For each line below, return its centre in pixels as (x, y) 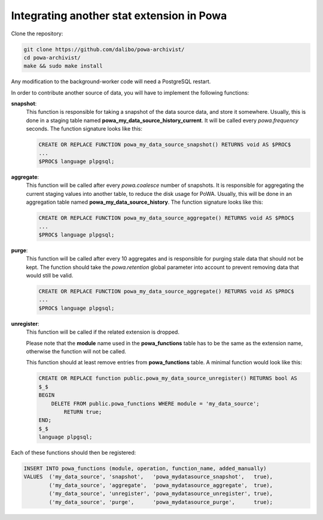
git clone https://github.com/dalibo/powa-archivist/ (104, 49)
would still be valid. (50, 276)
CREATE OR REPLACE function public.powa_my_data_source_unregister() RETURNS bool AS (168, 378)
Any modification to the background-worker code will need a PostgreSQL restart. (111, 81)
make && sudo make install (63, 66)
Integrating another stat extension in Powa (119, 16)
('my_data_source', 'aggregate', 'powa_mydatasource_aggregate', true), (161, 485)
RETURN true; (83, 412)
